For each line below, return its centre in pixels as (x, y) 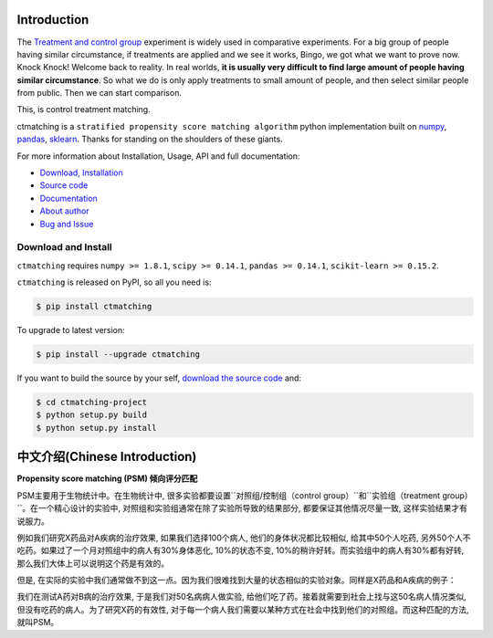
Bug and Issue (67, 224)
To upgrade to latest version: (71, 330)
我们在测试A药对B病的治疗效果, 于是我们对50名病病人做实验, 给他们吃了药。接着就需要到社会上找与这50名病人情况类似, (242, 597)
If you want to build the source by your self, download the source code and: (159, 378)
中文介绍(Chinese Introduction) (107, 457)
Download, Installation (81, 173)
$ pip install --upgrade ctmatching (118, 355)
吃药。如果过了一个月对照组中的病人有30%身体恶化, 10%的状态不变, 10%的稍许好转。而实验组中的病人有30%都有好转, (241, 550)
